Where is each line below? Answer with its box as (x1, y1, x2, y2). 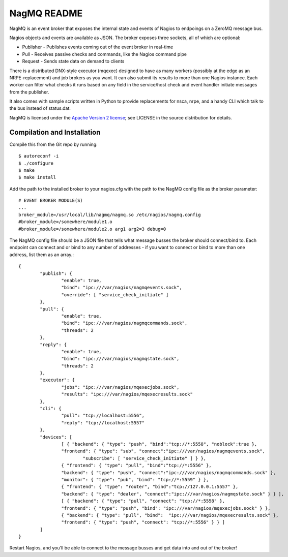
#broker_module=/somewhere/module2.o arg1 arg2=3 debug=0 (18, 226, 166, 232)
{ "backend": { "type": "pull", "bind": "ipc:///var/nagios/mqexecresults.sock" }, (61, 512, 279, 518)
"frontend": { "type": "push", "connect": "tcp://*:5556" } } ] (61, 519, 225, 525)
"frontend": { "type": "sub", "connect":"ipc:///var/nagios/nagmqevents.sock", (61, 448, 266, 454)
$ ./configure (18, 160, 53, 166)
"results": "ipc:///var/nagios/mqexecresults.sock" (61, 391, 193, 397)
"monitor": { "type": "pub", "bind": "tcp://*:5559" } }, (61, 477, 209, 482)
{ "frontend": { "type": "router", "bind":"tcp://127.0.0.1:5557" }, (61, 484, 239, 490)
